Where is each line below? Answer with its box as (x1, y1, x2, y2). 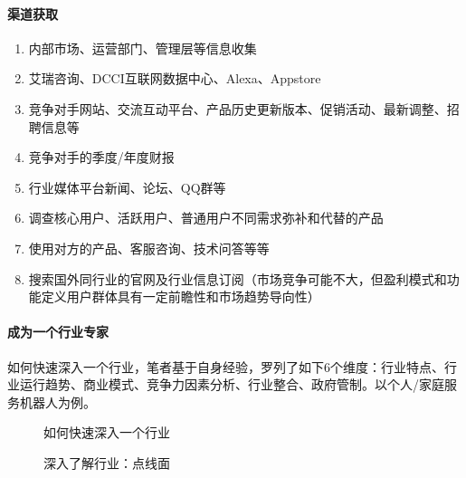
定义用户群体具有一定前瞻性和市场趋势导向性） (41, 287, 320, 306)
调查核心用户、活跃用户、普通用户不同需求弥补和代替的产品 (28, 208, 384, 227)
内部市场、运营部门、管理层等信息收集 (28, 38, 257, 57)
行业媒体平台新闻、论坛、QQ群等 (28, 177, 226, 196)
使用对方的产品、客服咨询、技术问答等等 (28, 238, 270, 257)
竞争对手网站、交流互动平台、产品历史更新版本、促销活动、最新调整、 (28, 99, 447, 118)
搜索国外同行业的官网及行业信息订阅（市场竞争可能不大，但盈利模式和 (28, 269, 447, 288)
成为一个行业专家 (7, 322, 109, 341)
